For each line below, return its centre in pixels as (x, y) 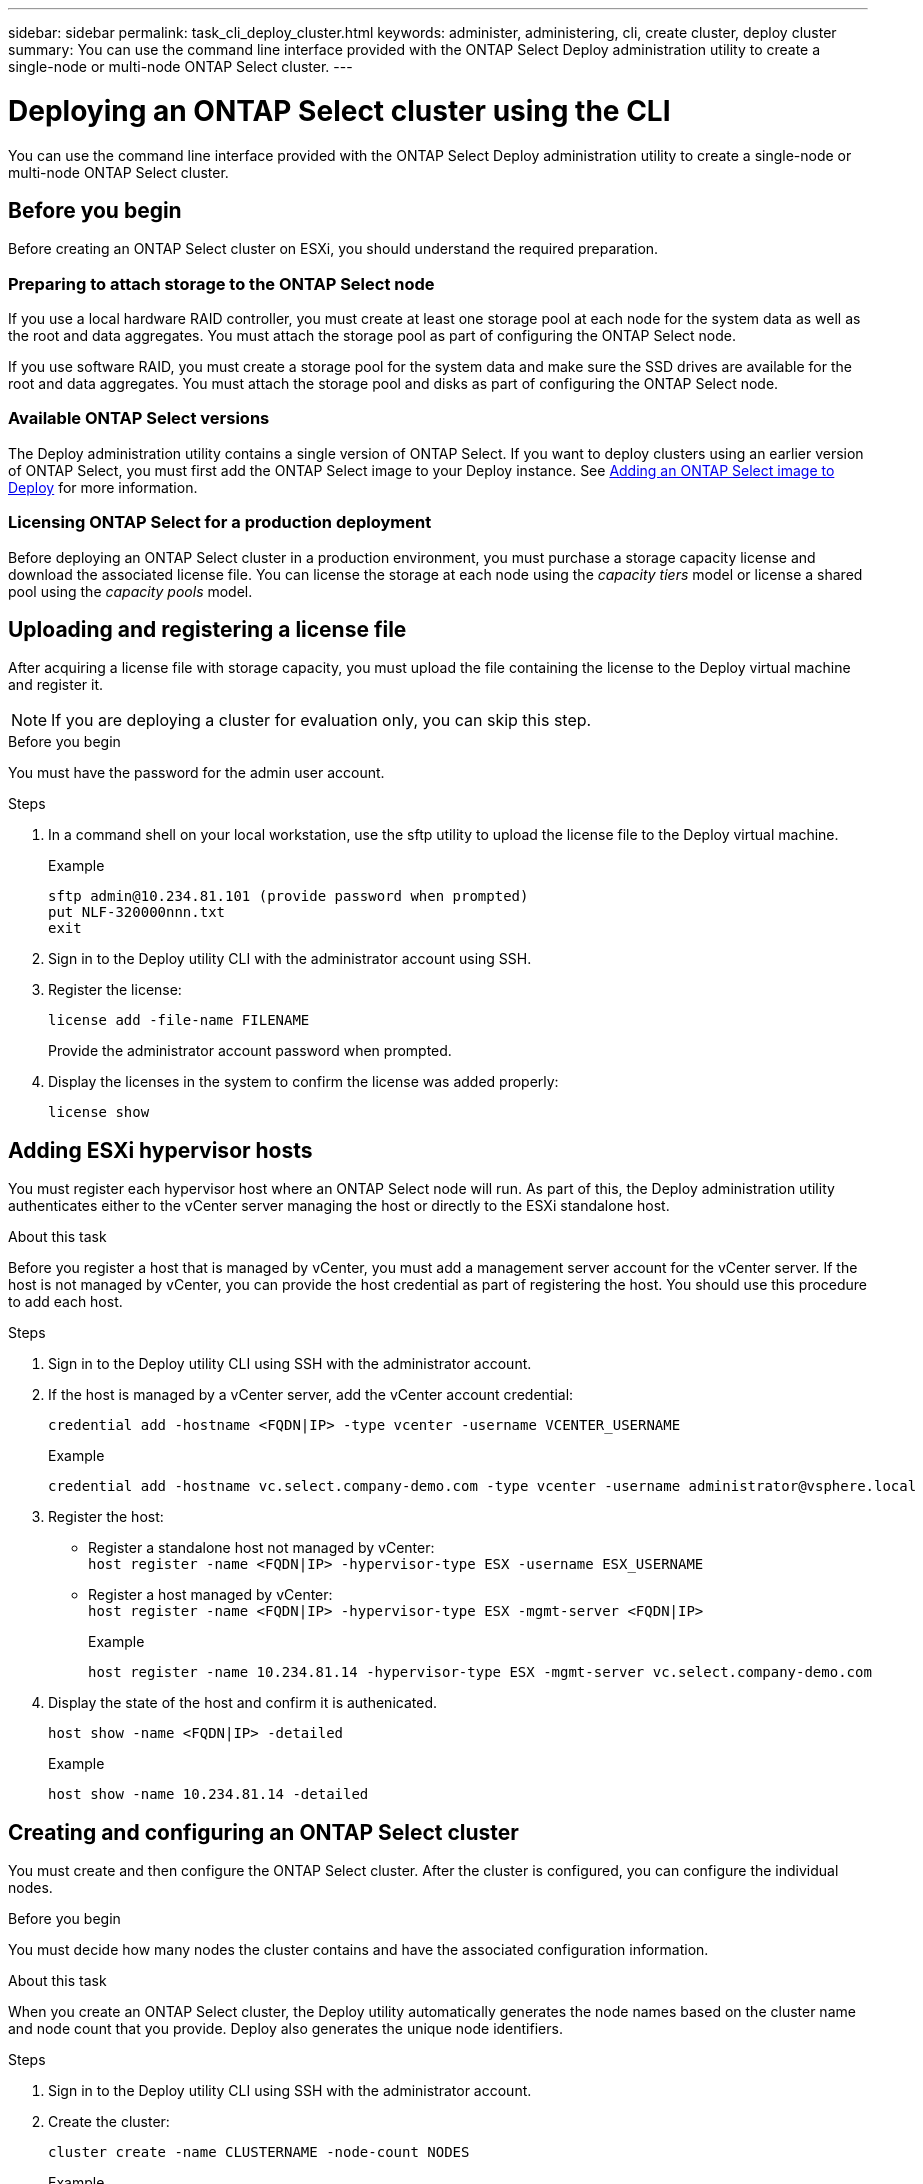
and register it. (56, 685)
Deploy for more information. (103, 487)
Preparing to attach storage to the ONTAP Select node (221, 283)
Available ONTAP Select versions (139, 418)
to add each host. (65, 1302)
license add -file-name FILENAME (179, 1020)
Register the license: (115, 990)
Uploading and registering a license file (207, 630)
